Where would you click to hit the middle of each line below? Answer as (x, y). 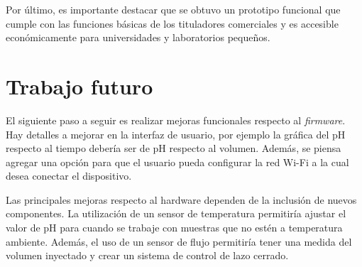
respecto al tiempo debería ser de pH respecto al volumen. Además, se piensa (174, 148)
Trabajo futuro (79, 86)
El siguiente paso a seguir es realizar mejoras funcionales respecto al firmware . (176, 120)
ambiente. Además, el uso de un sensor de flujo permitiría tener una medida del (179, 241)
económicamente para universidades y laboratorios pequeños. (138, 37)
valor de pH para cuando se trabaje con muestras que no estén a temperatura (174, 228)
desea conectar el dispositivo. (69, 176)
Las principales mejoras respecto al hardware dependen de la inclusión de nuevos (181, 199)
